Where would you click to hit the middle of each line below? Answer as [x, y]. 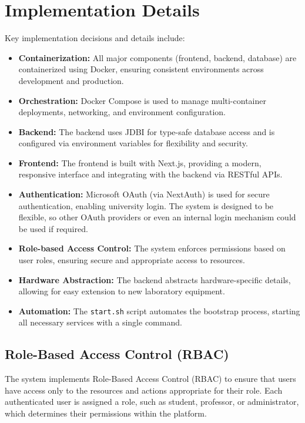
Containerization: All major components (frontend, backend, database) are [157, 57]
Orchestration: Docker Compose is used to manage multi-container [142, 100]
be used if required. [53, 228]
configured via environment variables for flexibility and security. [133, 143]
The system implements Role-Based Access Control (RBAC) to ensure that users [150, 379]
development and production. [71, 80]
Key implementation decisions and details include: [95, 38]
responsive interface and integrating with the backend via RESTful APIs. [150, 174]
